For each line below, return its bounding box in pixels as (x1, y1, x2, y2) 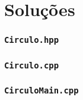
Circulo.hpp (4, 35, 59, 45)
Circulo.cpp (4, 60, 59, 70)
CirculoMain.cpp (4, 86, 79, 96)
